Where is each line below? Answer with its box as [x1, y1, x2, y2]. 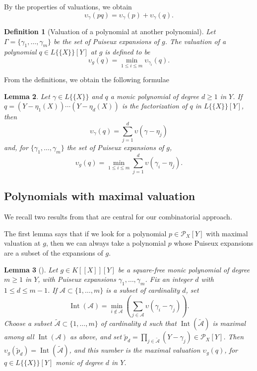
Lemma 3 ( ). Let [4, 264, 58, 274]
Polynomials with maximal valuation [4, 188, 195, 204]
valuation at [4, 238, 41, 248]
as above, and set [70, 331, 122, 342]
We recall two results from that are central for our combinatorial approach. [4, 212, 232, 222]
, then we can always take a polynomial [46, 238, 166, 248]
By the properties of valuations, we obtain [4, 1, 132, 11]
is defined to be [105, 47, 150, 57]
